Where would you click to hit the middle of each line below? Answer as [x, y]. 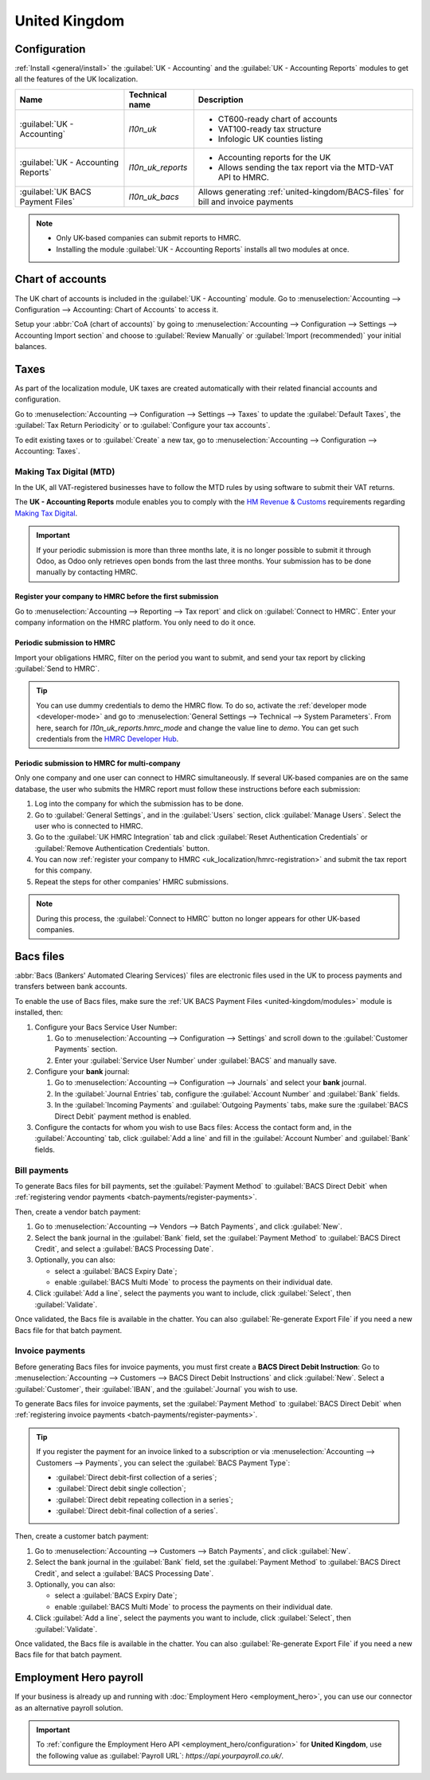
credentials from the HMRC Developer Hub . [107, 739]
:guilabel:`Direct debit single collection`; [121, 1488]
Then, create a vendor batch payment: [78, 1212]
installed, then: [39, 1013]
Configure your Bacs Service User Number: [106, 1027]
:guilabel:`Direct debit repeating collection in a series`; [145, 1500]
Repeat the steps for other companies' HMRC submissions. [132, 881]
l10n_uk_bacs [154, 197]
